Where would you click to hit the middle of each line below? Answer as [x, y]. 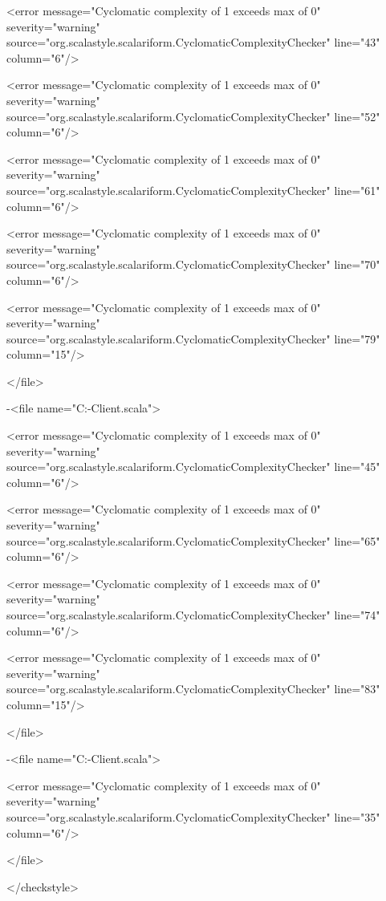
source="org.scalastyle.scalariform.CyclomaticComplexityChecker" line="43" [193, 42]
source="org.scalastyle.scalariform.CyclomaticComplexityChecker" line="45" [193, 467]
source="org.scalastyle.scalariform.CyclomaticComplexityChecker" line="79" [193, 338]
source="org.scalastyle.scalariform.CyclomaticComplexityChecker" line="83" [193, 689]
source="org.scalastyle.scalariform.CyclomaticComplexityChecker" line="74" [193, 615]
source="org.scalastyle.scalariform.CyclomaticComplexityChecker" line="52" [193, 116]
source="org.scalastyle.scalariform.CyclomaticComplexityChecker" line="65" [193, 540]
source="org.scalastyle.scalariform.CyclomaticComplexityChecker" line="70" [193, 264]
